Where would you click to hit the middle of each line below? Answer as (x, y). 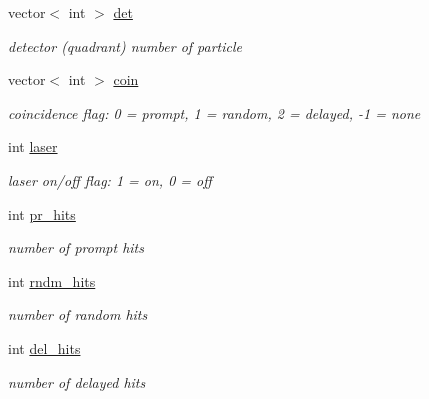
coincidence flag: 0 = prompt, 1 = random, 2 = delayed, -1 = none (214, 112)
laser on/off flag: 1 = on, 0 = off (110, 179)
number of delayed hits (77, 381)
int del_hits (44, 347)
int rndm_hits (52, 280)
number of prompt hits (76, 247)
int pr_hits (42, 213)
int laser (33, 146)
